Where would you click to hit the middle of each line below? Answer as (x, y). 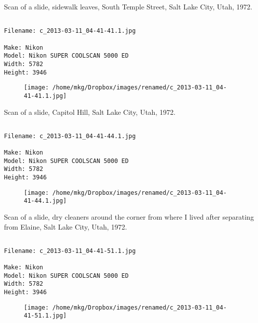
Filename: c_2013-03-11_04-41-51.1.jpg (70, 251)
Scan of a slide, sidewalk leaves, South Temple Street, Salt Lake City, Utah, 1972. (128, 6)
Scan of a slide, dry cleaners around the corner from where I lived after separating (129, 217)
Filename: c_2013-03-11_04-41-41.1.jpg (70, 31)
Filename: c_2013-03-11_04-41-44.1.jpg (70, 136)
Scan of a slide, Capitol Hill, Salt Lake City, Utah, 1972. (90, 112)
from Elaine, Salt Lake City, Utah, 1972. (66, 226)
